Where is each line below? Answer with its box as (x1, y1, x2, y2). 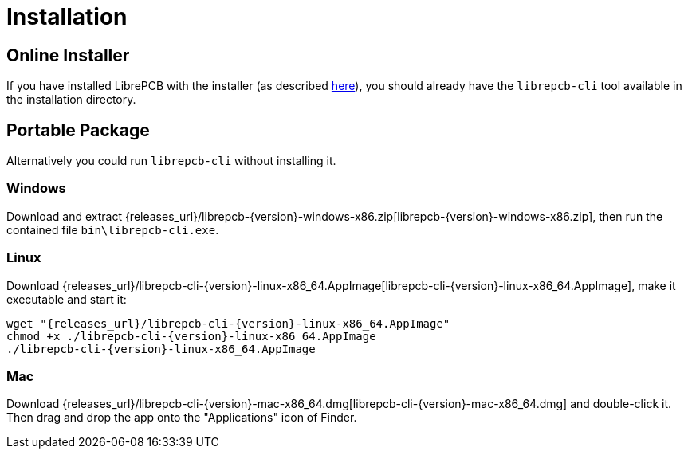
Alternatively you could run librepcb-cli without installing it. (6, 154, 336, 168)
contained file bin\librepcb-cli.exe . (6, 222, 219, 237)
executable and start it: (6, 292, 127, 306)
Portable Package (6, 120, 150, 140)
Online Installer (6, 45, 130, 65)
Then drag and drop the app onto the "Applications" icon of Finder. (6, 410, 357, 425)
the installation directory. (6, 92, 136, 107)
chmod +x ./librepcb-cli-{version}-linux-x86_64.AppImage (6, 329, 376, 343)
